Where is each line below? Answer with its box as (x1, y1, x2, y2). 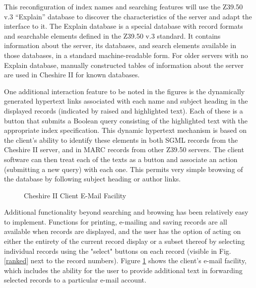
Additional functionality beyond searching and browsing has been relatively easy (4, 207, 249, 217)
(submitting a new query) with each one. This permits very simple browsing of (4, 164, 243, 174)
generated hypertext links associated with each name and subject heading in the (4, 96, 248, 106)
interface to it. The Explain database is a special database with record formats (4, 21, 243, 31)
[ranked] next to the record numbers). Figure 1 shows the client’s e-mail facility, (4, 255, 247, 266)
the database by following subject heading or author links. (4, 173, 181, 184)
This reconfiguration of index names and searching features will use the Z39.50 (4, 1, 243, 11)
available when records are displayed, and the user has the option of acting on (4, 226, 241, 236)
